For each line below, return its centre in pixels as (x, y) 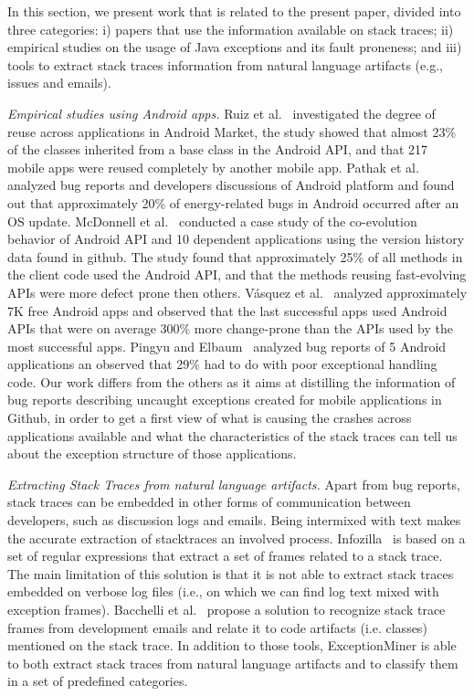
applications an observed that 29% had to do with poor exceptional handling (222, 364)
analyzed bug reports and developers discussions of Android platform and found (231, 185)
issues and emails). (59, 83)
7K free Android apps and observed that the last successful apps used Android (227, 310)
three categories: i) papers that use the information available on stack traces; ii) (231, 29)
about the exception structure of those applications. (152, 453)
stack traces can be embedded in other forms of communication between (209, 502)
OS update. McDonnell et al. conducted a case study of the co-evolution (212, 221)
